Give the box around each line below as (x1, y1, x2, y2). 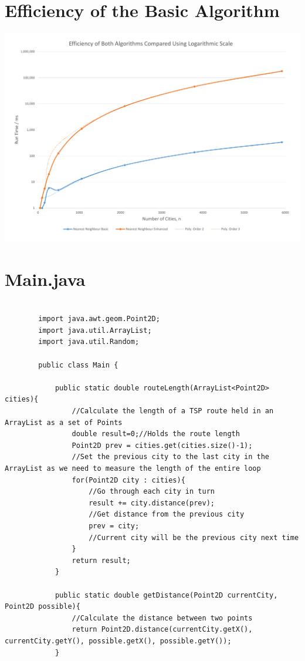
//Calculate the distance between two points (72, 613, 253, 622)
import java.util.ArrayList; (38, 326, 152, 335)
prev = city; (89, 521, 140, 530)
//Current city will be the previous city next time (89, 533, 299, 542)
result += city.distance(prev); (89, 498, 215, 507)
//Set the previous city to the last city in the (72, 453, 270, 461)
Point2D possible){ (5, 602, 80, 611)
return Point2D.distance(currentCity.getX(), (72, 625, 253, 634)
